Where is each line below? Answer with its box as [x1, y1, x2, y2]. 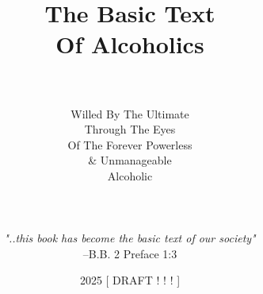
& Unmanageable [88, 152, 172, 168]
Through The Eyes [84, 121, 176, 137]
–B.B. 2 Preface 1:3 [82, 245, 177, 261]
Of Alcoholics [55, 28, 204, 60]
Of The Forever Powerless [67, 136, 192, 153]
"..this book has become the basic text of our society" [4, 230, 256, 246]
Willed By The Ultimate [71, 105, 189, 122]
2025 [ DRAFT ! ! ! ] [79, 272, 181, 288]
